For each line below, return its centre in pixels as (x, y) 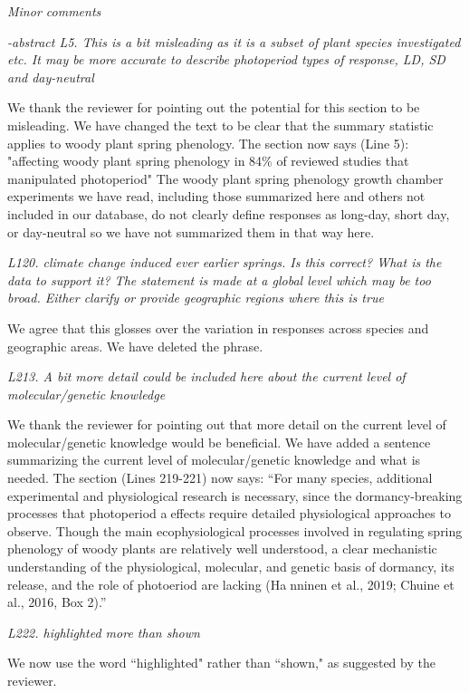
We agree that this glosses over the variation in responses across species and (218, 327)
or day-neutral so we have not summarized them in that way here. (191, 231)
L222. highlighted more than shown (104, 632)
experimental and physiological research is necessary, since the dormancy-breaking (235, 495)
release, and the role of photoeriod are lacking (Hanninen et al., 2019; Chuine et (231, 584)
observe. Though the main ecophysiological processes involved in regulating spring (235, 530)
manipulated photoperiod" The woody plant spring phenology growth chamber (225, 178)
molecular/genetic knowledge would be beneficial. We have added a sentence (219, 442)
